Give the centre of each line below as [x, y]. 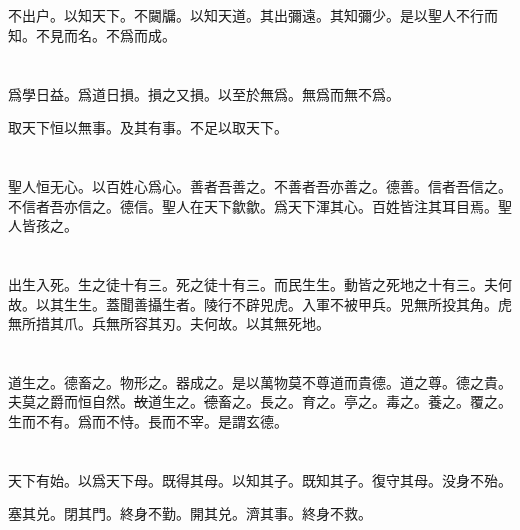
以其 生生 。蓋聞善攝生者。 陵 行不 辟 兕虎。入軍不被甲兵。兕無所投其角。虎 [273, 303]
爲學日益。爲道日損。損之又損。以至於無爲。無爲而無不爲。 [204, 93]
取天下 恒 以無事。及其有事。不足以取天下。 [148, 127]
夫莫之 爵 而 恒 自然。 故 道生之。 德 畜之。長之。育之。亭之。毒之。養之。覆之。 [260, 401]
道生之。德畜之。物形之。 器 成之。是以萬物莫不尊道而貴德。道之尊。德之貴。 [260, 381]
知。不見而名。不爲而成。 [92, 34]
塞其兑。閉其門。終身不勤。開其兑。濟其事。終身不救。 [190, 513]
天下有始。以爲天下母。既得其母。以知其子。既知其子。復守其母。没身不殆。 [260, 479]
